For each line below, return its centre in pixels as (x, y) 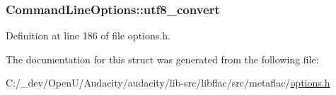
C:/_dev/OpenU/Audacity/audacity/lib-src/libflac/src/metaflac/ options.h (168, 83)
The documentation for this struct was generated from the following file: (162, 59)
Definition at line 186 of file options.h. (88, 36)
